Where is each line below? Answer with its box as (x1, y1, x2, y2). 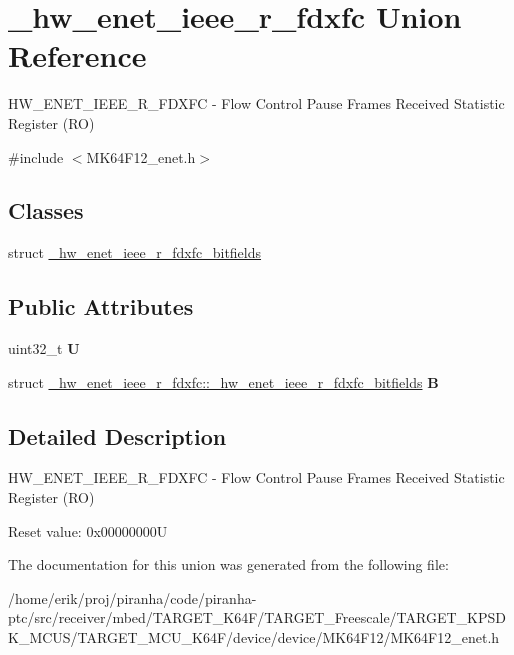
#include (8, 146, 64, 167)
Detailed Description (8, 420, 227, 451)
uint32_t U (8, 338, 80, 359)
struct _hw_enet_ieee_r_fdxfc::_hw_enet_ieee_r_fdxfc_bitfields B (8, 371, 439, 392)
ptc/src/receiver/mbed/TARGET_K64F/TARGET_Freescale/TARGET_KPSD (8, 607, 506, 628)
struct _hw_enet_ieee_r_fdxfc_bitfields (8, 242, 262, 263)
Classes (8, 195, 84, 226)
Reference (8, 35, 147, 76)
